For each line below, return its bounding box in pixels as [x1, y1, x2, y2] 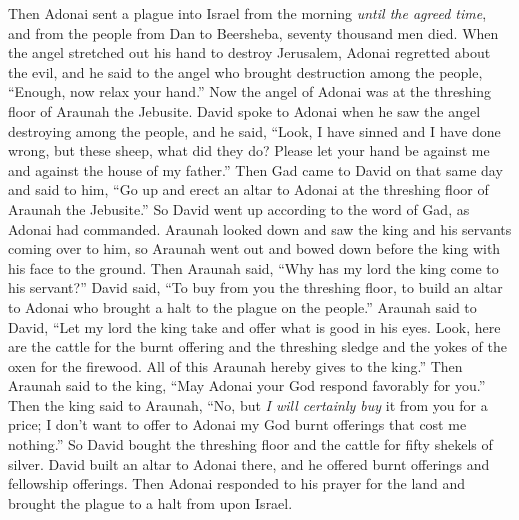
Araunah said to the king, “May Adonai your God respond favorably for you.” [8, 375, 486, 396]
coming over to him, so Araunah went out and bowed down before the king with [8, 238, 501, 259]
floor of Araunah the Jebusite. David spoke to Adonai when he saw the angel [8, 100, 481, 121]
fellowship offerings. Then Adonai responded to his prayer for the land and [8, 473, 466, 494]
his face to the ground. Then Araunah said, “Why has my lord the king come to [8, 257, 499, 278]
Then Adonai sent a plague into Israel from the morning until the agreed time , [8, 3, 487, 23]
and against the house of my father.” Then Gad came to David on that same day [8, 159, 503, 180]
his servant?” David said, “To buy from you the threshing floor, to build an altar [8, 277, 503, 298]
